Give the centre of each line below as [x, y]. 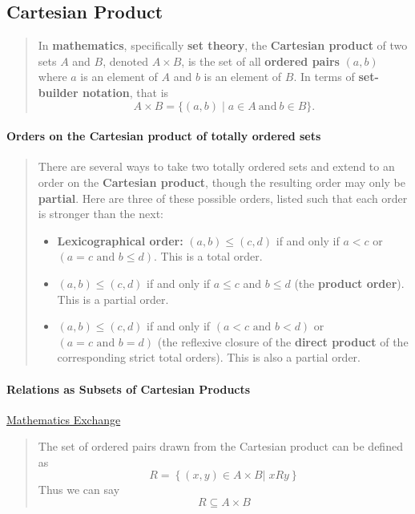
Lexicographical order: [120, 240]
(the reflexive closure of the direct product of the [283, 341]
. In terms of [324, 77]
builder [58, 92]
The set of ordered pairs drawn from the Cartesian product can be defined [220, 446]
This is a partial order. [113, 299]
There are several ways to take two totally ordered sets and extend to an [216, 166]
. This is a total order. [208, 256]
